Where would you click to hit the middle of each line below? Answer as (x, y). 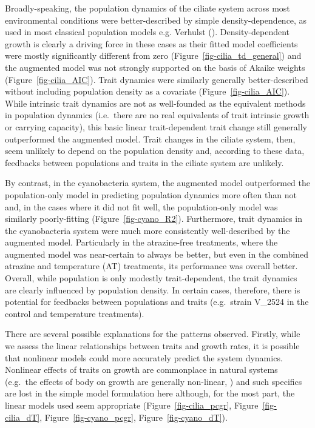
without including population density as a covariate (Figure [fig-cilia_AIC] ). (147, 91)
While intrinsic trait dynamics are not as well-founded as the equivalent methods (155, 103)
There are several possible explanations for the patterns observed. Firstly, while (153, 334)
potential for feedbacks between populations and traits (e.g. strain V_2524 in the (157, 302)
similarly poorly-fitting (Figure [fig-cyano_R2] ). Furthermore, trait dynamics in (154, 219)
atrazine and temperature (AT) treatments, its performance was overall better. (151, 266)
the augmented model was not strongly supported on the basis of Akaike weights (155, 67)
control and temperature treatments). (75, 313)
